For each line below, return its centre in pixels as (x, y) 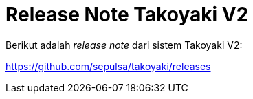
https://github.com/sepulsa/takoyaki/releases (108, 66)
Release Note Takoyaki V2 (127, 14)
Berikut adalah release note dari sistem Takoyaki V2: (124, 45)
